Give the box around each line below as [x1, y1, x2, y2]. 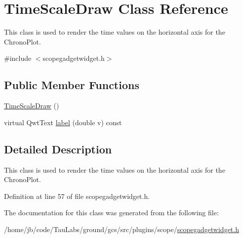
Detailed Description [4, 141, 112, 156]
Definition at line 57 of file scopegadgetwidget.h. [4, 190, 150, 201]
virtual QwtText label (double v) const [4, 117, 122, 127]
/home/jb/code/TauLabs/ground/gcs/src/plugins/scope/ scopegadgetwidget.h [4, 224, 239, 234]
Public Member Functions [4, 77, 139, 93]
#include [4, 53, 32, 63]
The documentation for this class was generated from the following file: [4, 207, 219, 218]
